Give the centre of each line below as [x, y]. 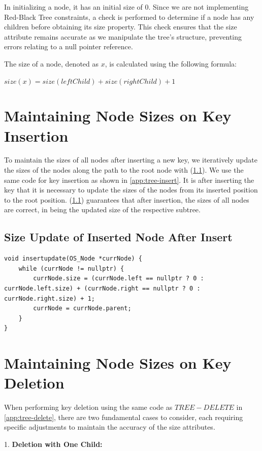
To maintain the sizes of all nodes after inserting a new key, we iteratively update [131, 160]
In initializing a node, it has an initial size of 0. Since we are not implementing [126, 7]
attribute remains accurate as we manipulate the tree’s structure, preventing [123, 36]
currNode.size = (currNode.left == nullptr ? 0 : [119, 279]
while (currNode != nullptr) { [71, 268]
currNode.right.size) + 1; [50, 298]
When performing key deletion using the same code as [88, 407]
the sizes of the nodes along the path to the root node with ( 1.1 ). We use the [124, 170]
